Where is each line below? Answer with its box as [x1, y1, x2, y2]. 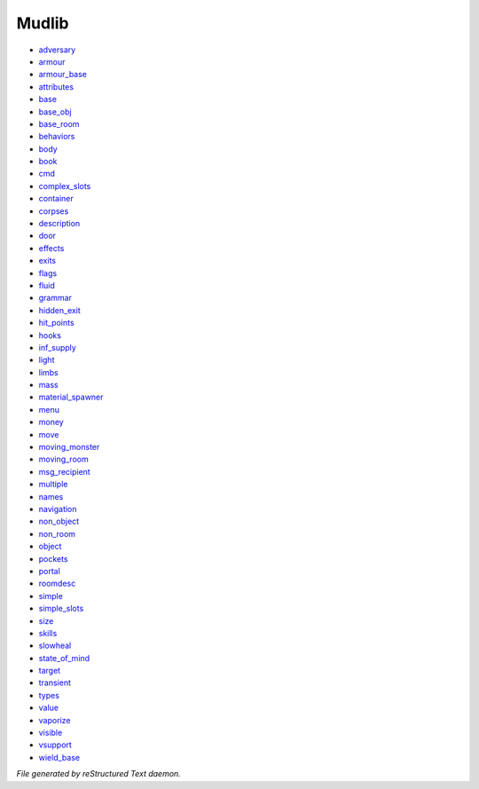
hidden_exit [38, 304, 82, 315]
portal [38, 565, 61, 576]
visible [38, 728, 63, 738]
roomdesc [38, 578, 76, 589]
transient [38, 677, 71, 688]
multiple [38, 479, 68, 490]
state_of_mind [38, 652, 90, 663]
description [38, 218, 81, 229]
